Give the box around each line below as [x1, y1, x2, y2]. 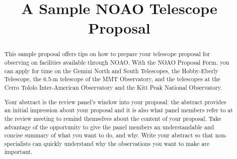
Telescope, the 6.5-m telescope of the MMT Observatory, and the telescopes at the [4, 75, 220, 83]
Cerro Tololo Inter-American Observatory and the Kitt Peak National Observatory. [4, 83, 222, 91]
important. [4, 147, 33, 156]
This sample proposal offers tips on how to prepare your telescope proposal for [4, 50, 210, 58]
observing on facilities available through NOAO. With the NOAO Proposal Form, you [4, 58, 229, 67]
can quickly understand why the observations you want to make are [32, 139, 210, 147]
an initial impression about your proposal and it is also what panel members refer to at [4, 106, 233, 114]
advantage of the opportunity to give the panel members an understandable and [4, 122, 214, 131]
